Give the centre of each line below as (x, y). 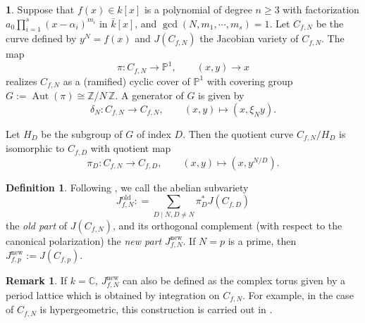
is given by (221, 95)
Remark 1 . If (37, 280)
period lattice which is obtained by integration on (113, 294)
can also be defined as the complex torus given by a (234, 280)
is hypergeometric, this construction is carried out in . (156, 309)
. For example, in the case (298, 294)
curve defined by (41, 38)
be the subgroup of (82, 133)
